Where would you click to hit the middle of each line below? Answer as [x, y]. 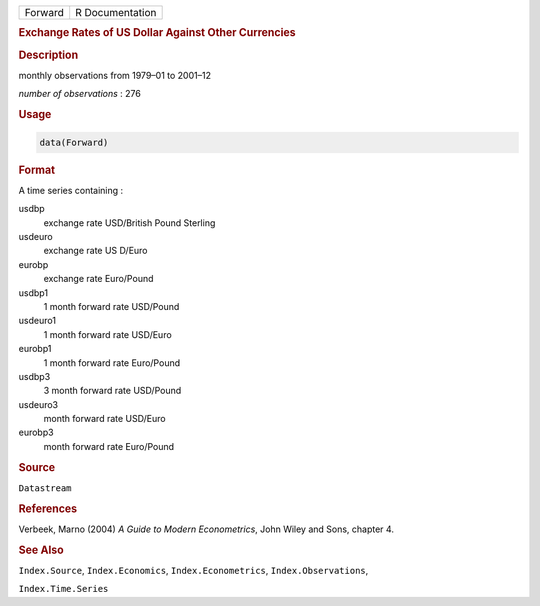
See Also [41, 550]
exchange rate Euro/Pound [98, 279]
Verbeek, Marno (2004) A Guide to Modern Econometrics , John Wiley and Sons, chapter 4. [206, 529]
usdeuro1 [37, 321]
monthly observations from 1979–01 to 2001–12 [115, 75]
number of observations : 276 [80, 94]
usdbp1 [33, 292]
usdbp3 [34, 376]
